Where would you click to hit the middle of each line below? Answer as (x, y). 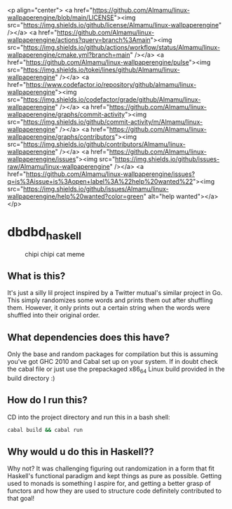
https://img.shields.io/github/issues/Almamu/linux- (96, 189)
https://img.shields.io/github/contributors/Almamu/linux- (104, 144)
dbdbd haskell (45, 233)
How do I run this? (47, 400)
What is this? (36, 276)
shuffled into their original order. (54, 315)
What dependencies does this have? (89, 337)
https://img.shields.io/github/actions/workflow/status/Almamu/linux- (122, 47)
